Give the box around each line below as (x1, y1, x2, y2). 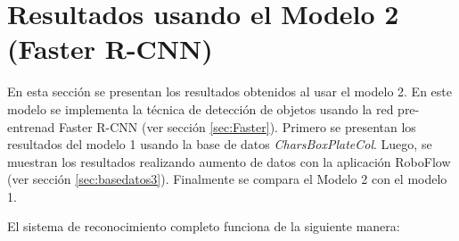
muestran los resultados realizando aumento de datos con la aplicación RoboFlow (7, 152, 451, 170)
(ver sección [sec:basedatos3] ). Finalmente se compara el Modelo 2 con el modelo (7, 170, 447, 188)
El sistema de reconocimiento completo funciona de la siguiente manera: (7, 217, 400, 236)
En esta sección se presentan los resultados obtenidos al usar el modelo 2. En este (7, 82, 452, 101)
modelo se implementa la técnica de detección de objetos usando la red (7, 99, 394, 118)
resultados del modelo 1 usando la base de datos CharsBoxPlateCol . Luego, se (7, 135, 432, 154)
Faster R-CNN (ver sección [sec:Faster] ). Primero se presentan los (58, 117, 416, 136)
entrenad (7, 117, 55, 136)
